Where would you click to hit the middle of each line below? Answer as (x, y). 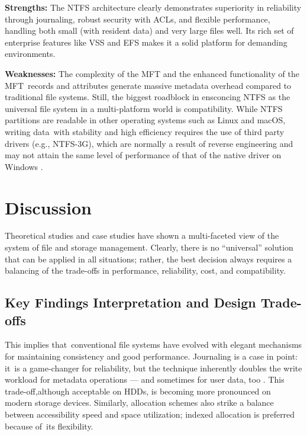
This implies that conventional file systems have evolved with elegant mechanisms (153, 344)
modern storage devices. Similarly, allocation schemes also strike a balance (139, 403)
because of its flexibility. (49, 426)
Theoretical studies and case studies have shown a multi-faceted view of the (142, 235)
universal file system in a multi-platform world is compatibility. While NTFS (144, 108)
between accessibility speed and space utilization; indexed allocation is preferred (150, 414)
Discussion (48, 207)
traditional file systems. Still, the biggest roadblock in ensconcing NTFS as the (148, 97)
